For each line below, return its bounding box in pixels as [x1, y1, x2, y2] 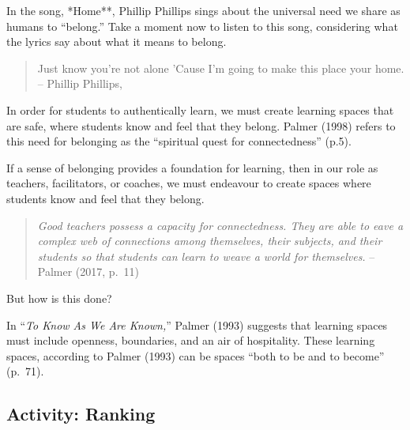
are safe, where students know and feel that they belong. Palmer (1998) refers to [6, 117, 396, 134]
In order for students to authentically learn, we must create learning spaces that [6, 101, 394, 118]
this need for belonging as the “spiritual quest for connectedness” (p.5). [6, 133, 352, 149]
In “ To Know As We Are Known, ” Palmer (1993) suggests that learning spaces [6, 316, 388, 333]
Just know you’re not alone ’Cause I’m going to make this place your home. [37, 59, 404, 76]
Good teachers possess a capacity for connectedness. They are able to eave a [37, 217, 404, 233]
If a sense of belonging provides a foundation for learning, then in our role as [6, 159, 378, 175]
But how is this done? [6, 289, 112, 306]
